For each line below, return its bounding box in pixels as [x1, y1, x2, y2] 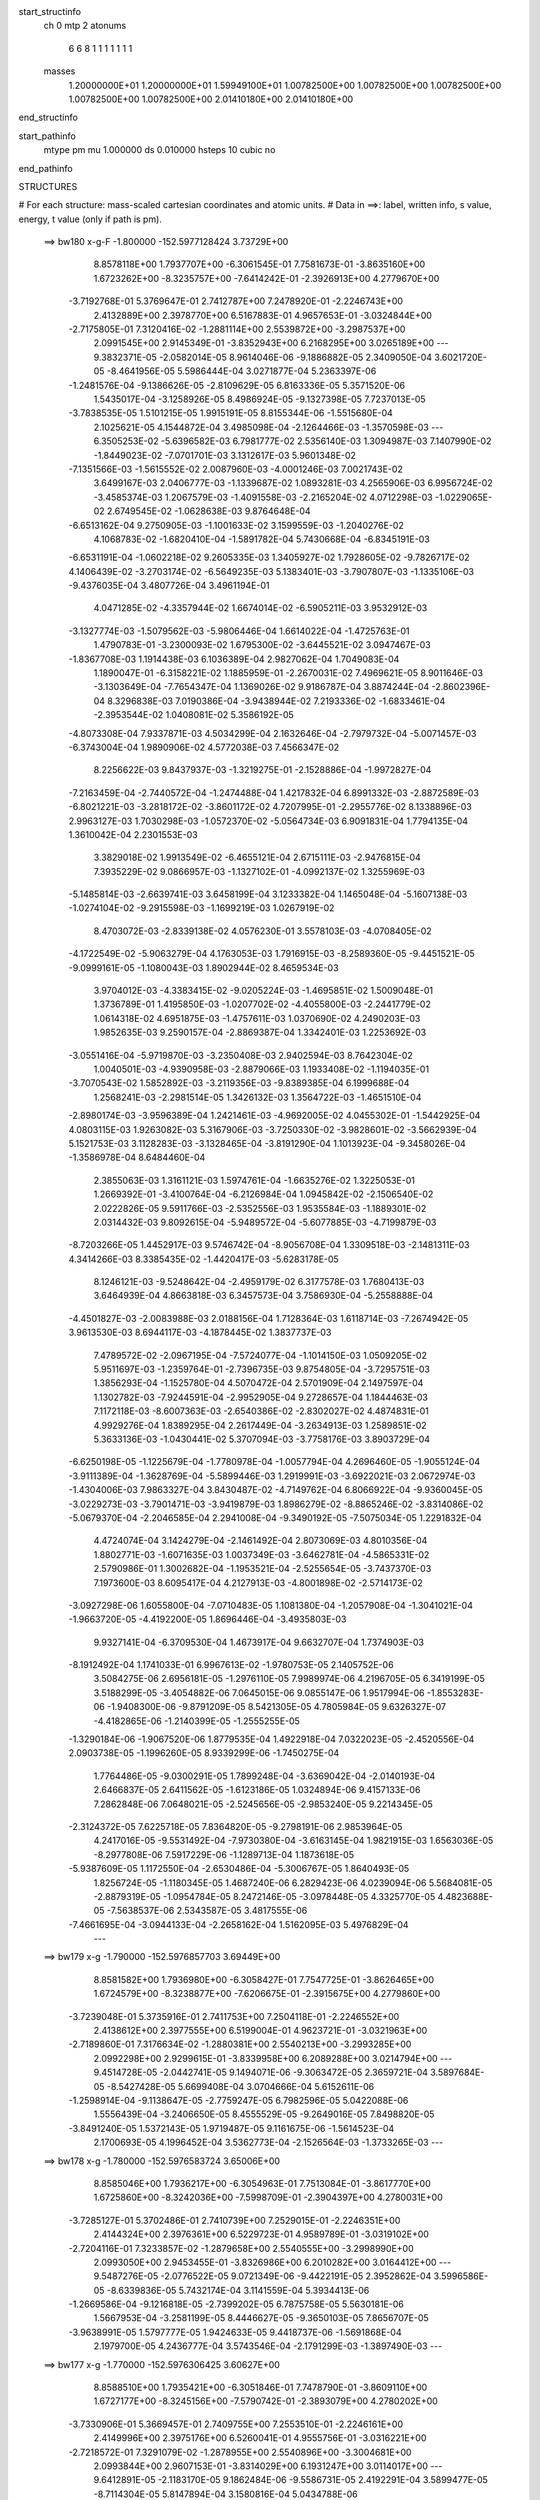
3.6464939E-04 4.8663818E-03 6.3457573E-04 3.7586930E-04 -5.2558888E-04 [93, 1290, 434, 1302]
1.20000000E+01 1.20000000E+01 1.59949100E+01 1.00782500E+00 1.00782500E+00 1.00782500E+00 [68, 79, 502, 91]
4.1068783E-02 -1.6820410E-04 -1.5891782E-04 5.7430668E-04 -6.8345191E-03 [93, 533, 430, 545]
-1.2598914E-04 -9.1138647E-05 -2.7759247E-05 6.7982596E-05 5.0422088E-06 [68, 2095, 409, 2106]
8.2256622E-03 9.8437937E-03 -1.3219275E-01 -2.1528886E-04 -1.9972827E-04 [93, 764, 432, 776]
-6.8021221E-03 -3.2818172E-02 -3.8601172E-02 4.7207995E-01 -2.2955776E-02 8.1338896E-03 [68, 801, 472, 813]
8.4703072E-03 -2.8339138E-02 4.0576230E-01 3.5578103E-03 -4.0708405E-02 [93, 925, 432, 937]
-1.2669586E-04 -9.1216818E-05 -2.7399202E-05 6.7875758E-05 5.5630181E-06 [68, 2298, 404, 2310]
